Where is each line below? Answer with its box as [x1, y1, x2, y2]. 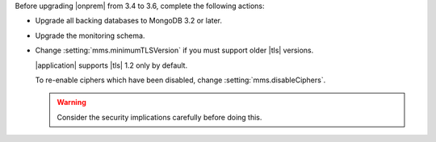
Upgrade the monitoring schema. [35, 31, 145, 40]
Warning [57, 98, 86, 107]
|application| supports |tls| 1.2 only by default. [35, 61, 188, 70]
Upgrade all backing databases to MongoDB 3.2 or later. [35, 16, 222, 26]
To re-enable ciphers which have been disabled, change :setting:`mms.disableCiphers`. [35, 75, 326, 85]
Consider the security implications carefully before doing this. [57, 112, 262, 122]
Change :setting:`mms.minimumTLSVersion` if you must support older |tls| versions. [35, 45, 314, 56]
